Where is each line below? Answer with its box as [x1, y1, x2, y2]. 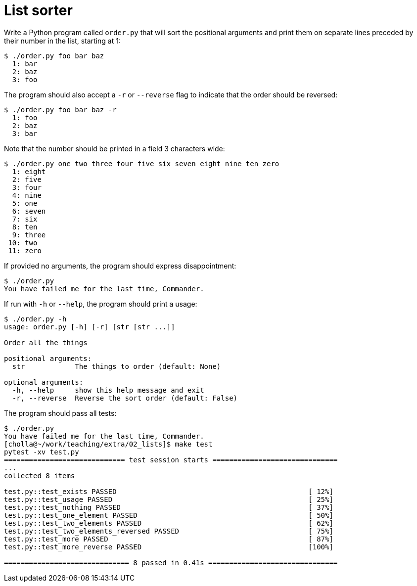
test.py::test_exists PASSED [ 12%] [4, 487, 333, 496]
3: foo [12, 75, 38, 84]
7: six [12, 215, 38, 223]
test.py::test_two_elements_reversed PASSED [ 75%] [4, 527, 333, 535]
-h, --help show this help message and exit [12, 386, 204, 394]
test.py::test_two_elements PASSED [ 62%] [4, 519, 333, 527]
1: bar [12, 59, 38, 68]
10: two [8, 238, 38, 247]
